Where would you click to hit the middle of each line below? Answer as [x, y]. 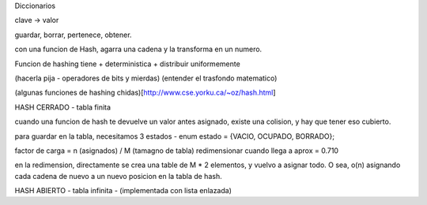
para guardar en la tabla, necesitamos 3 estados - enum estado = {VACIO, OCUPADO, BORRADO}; [175, 136]
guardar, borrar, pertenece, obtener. [73, 35]
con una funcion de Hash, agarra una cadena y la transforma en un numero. [138, 49]
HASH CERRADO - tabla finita [62, 107]
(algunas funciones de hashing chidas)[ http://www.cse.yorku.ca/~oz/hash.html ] [145, 93]
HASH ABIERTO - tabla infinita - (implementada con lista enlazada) [123, 191]
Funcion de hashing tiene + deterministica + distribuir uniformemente [127, 64]
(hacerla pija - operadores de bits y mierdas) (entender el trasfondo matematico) [146, 78]
